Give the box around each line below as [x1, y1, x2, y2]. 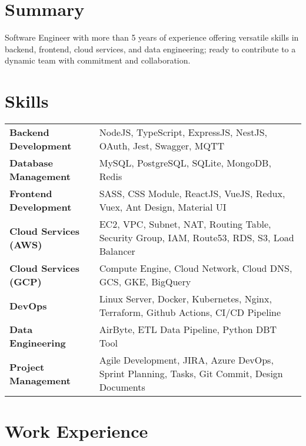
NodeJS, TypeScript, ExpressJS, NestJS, [99, 125, 267, 139]
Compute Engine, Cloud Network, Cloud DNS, [99, 261, 292, 275]
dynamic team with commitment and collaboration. [5, 54, 191, 66]
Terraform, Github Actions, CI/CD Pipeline [99, 305, 281, 319]
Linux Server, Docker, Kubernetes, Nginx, [99, 292, 272, 306]
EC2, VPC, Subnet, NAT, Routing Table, [99, 217, 271, 231]
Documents [99, 380, 145, 394]
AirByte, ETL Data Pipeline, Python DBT [99, 322, 277, 337]
